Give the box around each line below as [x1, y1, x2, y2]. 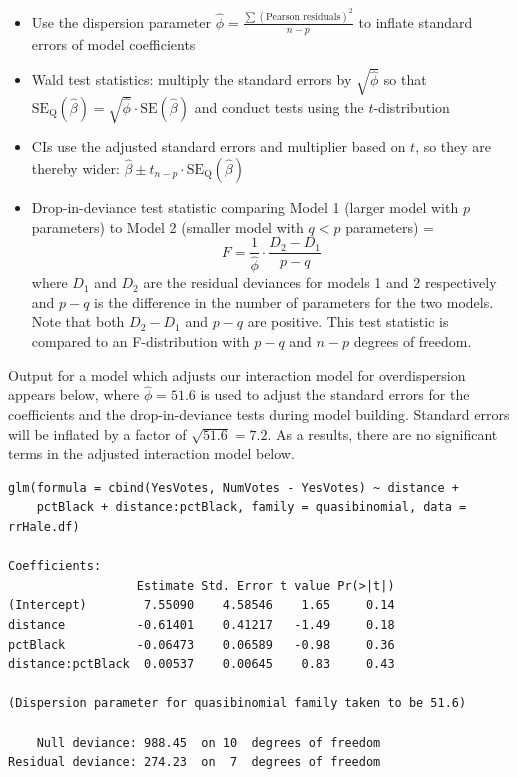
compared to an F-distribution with [31, 331, 250, 352]
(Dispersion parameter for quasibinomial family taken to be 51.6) [8, 696, 467, 711]
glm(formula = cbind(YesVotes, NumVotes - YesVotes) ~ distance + [8, 480, 460, 495]
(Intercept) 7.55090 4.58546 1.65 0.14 [8, 598, 395, 613]
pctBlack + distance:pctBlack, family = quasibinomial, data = [36, 500, 467, 515]
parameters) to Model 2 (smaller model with [31, 216, 304, 237]
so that [383, 69, 427, 90]
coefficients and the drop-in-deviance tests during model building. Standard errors [8, 404, 510, 425]
